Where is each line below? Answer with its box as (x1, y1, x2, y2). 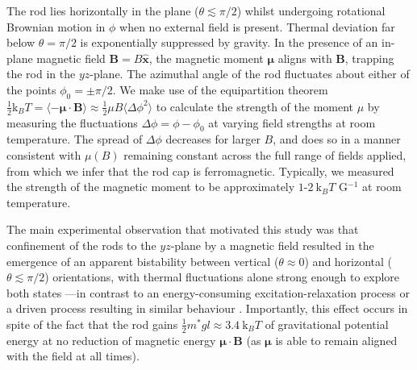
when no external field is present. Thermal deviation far (119, 18, 395, 35)
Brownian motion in (6, 18, 106, 35)
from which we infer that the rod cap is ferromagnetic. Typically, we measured (6, 162, 394, 179)
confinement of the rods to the (6, 236, 156, 253)
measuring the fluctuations (6, 114, 138, 131)
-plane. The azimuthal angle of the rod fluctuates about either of (90, 65, 410, 82)
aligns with (277, 49, 332, 66)
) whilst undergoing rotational (236, 2, 386, 19)
